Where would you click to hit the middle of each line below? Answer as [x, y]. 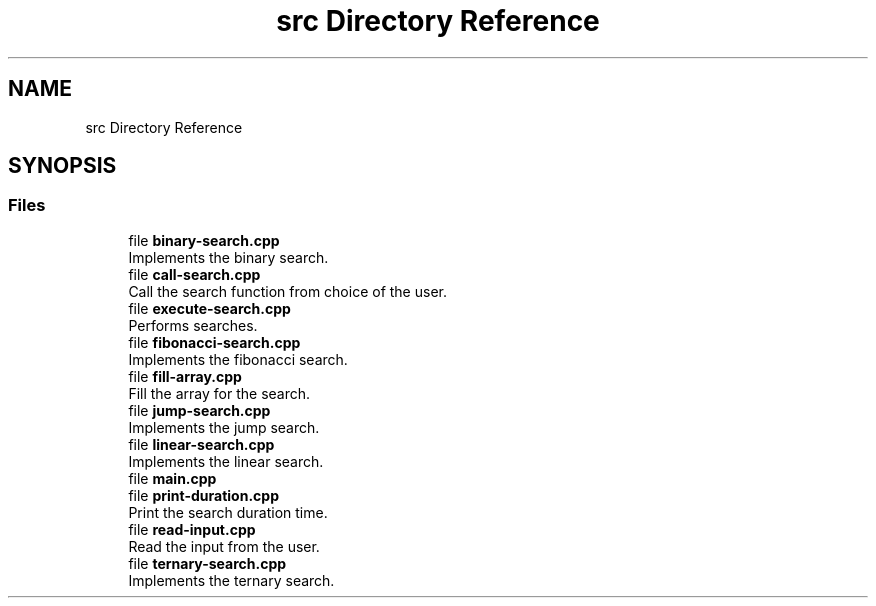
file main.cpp [172, 478]
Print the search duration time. [228, 512]
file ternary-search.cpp [207, 563]
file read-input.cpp [192, 529]
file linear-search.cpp [201, 444]
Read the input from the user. [224, 546]
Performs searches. [193, 325]
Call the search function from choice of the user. [287, 291]
